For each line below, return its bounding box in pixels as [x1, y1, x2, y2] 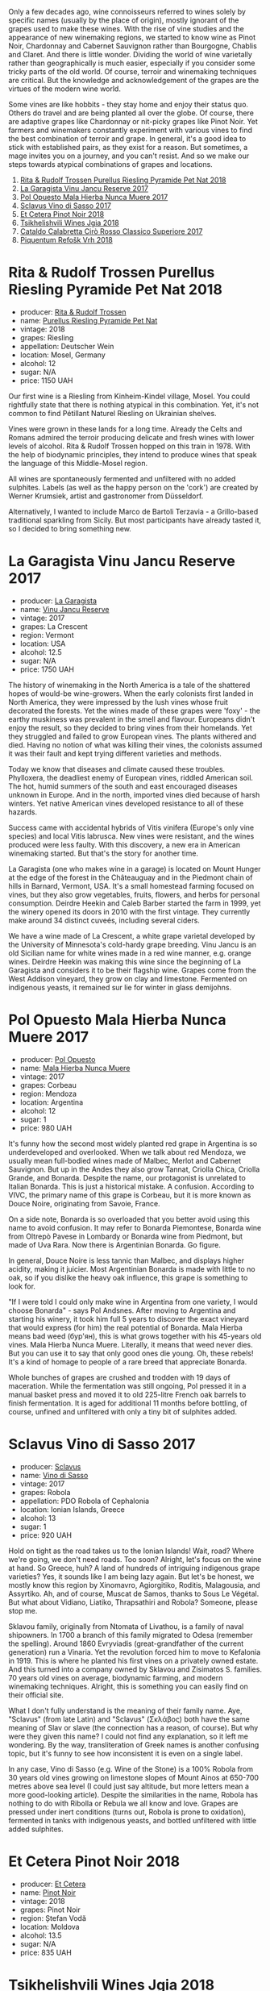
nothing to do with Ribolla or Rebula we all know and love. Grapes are [8, 1798, 239, 1808]
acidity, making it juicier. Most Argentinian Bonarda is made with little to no [8, 1264, 255, 1273]
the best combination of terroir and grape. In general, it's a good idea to [8, 134, 247, 144]
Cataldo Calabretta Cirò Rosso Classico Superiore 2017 [19, 227, 203, 236]
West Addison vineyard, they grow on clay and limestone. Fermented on [8, 973, 247, 983]
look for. [8, 1281, 36, 1291]
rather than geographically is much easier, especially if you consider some [8, 58, 255, 68]
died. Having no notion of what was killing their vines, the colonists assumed [8, 739, 263, 749]
